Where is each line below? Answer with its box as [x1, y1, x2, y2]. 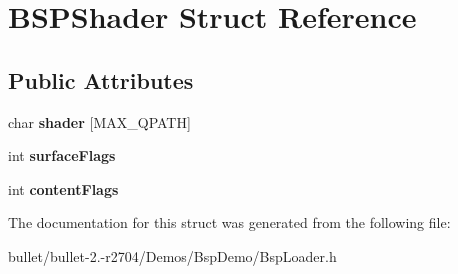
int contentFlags [8, 178, 119, 199]
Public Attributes [8, 64, 194, 95]
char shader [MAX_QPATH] [8, 111, 191, 132]
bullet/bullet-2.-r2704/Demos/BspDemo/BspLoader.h [8, 245, 337, 266]
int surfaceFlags [8, 145, 116, 166]
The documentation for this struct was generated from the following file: [8, 212, 451, 233]
